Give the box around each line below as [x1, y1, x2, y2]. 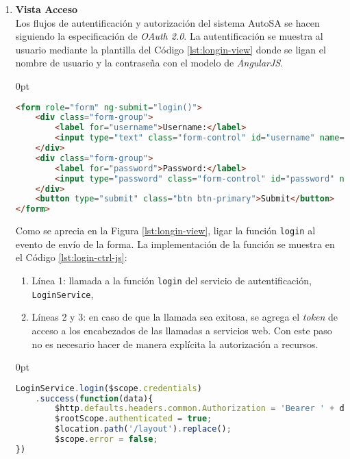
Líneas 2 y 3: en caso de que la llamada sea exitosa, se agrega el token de [32, 310, 338, 324]
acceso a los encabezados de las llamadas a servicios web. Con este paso [32, 323, 332, 337]
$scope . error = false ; [55, 434, 158, 445]
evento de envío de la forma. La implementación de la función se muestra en [15, 236, 335, 251]
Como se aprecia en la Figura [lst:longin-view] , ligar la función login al [15, 223, 316, 238]
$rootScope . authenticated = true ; [55, 414, 212, 424]
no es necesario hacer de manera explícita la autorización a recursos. [32, 336, 318, 351]
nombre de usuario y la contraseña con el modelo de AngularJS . [15, 55, 284, 70]
